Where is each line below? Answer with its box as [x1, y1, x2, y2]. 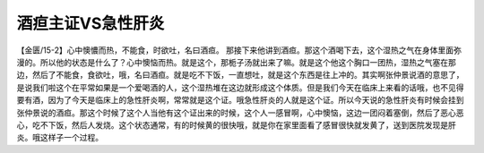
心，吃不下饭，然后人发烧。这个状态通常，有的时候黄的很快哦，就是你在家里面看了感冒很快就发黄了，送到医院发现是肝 [16, 119, 456, 130]
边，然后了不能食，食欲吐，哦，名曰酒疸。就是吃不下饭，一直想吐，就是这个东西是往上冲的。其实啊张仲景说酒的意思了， [16, 70, 464, 81]
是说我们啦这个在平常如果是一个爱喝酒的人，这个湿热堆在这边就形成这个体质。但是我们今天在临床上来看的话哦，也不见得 [16, 81, 464, 93]
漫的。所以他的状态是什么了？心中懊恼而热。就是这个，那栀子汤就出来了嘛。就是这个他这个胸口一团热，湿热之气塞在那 [16, 56, 456, 67]
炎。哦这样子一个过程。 [16, 132, 103, 143]
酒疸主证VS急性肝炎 [16, 13, 165, 33]
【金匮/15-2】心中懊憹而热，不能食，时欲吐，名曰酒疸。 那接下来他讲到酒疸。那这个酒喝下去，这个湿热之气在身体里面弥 [16, 45, 462, 55]
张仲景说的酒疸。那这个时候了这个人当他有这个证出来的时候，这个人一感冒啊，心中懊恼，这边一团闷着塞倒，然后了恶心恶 [16, 107, 464, 118]
